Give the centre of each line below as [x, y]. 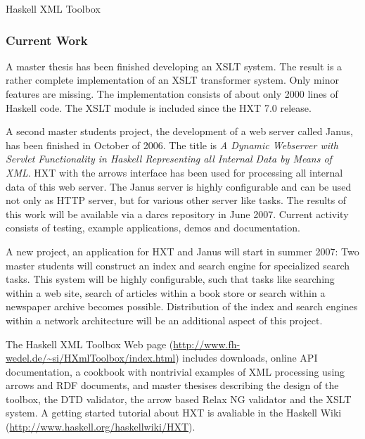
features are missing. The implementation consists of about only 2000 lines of [172, 94]
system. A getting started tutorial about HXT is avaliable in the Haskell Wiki [174, 413]
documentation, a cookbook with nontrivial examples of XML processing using [175, 371]
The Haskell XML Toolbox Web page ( [90, 344]
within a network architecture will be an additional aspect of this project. [164, 320]
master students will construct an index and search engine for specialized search [178, 265]
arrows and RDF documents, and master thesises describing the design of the [172, 385]
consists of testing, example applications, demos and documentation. [153, 228]
